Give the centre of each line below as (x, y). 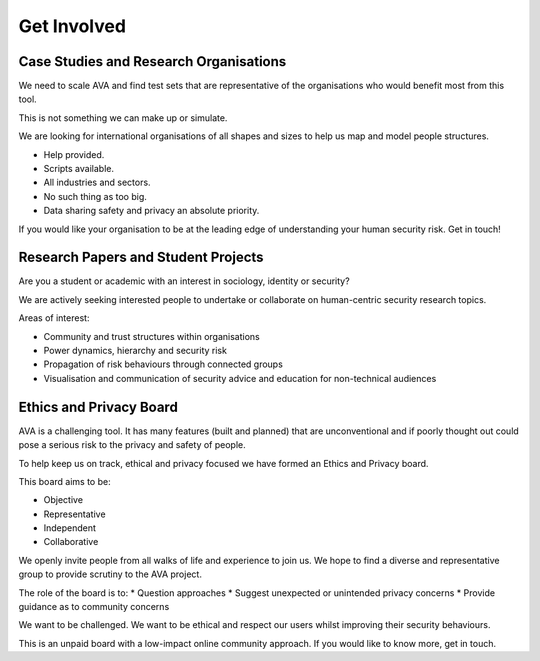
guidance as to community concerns (94, 607)
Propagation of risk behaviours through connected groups (163, 364)
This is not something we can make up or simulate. (123, 117)
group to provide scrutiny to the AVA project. (110, 574)
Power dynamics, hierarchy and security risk (135, 351)
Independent (70, 528)
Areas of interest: (54, 318)
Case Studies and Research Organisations (152, 61)
